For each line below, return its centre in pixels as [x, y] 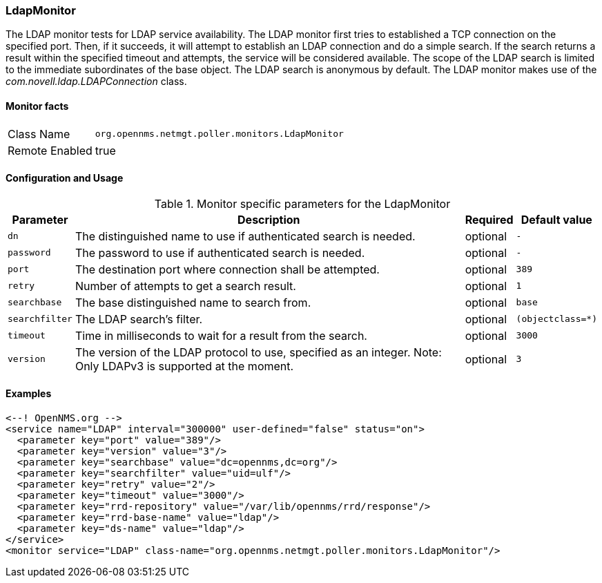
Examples [29, 394]
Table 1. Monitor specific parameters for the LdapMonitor [302, 203]
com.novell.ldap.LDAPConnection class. [96, 82]
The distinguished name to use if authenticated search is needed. [245, 236]
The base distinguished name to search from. [193, 302]
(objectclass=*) [556, 319]
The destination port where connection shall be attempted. [227, 269]
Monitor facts [37, 106]
